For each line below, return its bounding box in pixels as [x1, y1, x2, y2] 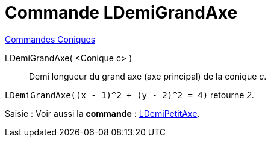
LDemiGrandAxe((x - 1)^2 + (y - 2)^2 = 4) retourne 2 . [5, 89, 254, 100]
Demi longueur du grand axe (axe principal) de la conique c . [29, 71, 267, 81]
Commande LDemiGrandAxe [5, 2, 238, 23]
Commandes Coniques [5, 34, 96, 44]
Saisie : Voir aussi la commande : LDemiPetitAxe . [5, 108, 200, 119]
